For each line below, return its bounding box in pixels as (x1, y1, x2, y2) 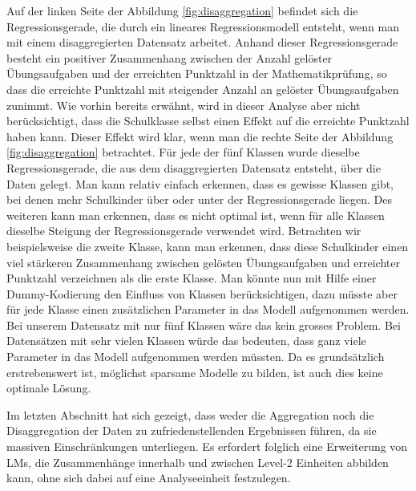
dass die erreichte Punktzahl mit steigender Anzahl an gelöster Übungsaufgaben (6, 80, 399, 97)
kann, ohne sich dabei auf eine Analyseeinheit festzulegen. (6, 469, 291, 486)
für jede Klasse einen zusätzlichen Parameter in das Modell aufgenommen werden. (6, 301, 410, 318)
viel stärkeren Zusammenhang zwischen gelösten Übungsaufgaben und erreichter (6, 254, 400, 270)
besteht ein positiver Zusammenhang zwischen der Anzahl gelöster (6, 49, 333, 66)
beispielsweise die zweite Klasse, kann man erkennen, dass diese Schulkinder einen (6, 237, 409, 254)
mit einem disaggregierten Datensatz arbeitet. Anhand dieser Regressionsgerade (6, 34, 398, 51)
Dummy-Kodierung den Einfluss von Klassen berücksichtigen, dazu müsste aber (6, 285, 398, 302)
